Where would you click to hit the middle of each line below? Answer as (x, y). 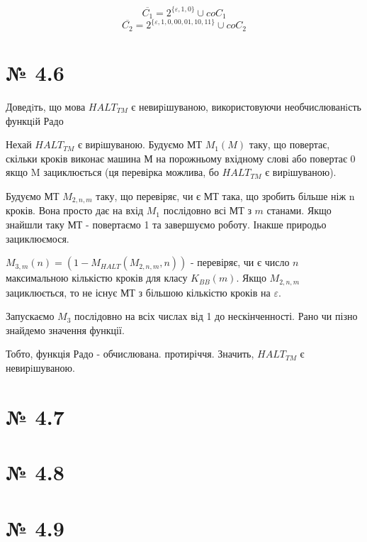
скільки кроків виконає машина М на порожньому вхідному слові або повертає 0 (181, 158)
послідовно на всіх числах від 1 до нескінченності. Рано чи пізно (216, 316)
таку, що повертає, (289, 144)
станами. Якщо (299, 210)
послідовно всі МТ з (207, 210)
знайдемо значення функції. (65, 330)
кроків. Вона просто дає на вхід (75, 210)
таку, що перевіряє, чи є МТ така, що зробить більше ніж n (225, 196)
